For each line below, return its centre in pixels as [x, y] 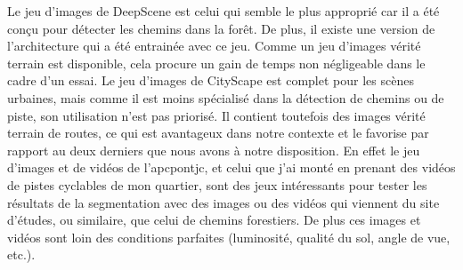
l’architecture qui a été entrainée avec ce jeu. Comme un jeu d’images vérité [214, 46]
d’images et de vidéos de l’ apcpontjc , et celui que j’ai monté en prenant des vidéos [231, 167]
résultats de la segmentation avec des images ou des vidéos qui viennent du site [223, 202]
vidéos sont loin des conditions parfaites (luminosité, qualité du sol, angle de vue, [229, 237]
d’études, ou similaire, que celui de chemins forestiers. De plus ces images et [214, 220]
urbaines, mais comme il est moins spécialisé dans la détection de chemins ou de [226, 97]
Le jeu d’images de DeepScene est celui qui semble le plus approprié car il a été [223, 11]
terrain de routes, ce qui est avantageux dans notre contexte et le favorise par [218, 133]
